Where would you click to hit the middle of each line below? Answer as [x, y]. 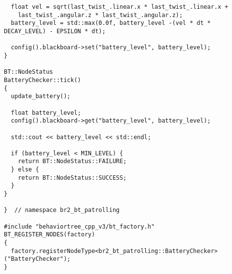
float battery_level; [46, 113]
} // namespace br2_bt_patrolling [62, 210]
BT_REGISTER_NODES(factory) [50, 235]
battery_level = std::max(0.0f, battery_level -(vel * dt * [111, 23]
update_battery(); [41, 96]
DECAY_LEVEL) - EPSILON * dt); [55, 31]
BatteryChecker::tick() [43, 80]
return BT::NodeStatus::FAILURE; [72, 161]
